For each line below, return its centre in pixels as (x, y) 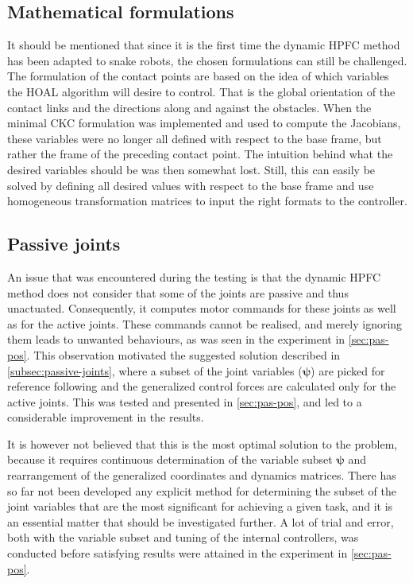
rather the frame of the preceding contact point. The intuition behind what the (200, 154)
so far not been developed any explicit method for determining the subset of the (202, 490)
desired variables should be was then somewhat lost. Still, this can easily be (191, 169)
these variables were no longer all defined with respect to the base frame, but (195, 138)
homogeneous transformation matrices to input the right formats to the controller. (207, 201)
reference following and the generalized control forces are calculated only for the (202, 386)
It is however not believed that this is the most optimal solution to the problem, (203, 443)
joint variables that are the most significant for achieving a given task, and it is (200, 506)
